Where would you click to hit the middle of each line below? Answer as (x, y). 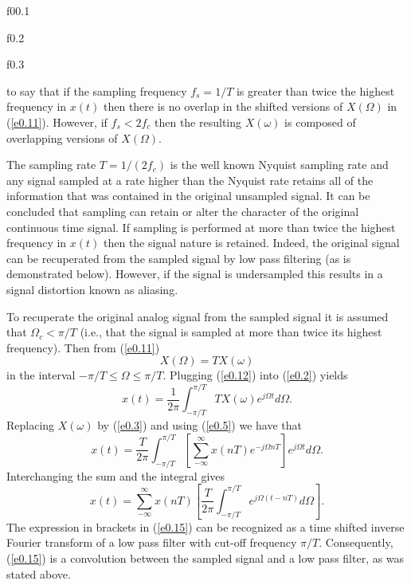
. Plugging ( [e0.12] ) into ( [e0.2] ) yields (255, 375)
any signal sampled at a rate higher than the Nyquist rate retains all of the (190, 180)
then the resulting (198, 122)
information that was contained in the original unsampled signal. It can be (188, 196)
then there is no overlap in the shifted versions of (223, 106)
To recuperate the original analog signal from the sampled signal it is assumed (198, 316)
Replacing (31, 425)
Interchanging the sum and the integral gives (116, 475)
